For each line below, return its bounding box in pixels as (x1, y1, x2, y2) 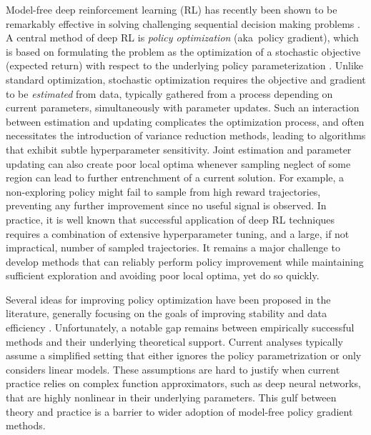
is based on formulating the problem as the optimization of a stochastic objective (6, 44, 361, 59)
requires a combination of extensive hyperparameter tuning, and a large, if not (6, 226, 350, 241)
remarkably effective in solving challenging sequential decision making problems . (6, 16, 360, 31)
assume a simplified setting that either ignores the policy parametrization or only (6, 348, 362, 363)
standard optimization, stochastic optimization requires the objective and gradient (6, 71, 366, 86)
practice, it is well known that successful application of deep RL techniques (6, 211, 335, 226)
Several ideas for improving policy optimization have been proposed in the (6, 291, 331, 306)
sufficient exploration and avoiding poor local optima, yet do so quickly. (6, 268, 320, 283)
